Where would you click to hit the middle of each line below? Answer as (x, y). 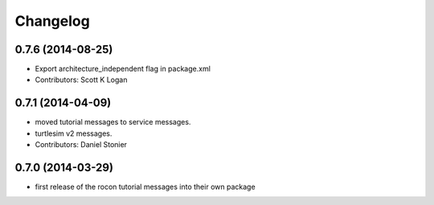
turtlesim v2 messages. (74, 133)
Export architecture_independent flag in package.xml (123, 69)
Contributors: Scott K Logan (81, 80)
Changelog (52, 21)
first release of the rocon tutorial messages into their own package (145, 187)
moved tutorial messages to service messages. (113, 122)
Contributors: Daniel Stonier (81, 145)
